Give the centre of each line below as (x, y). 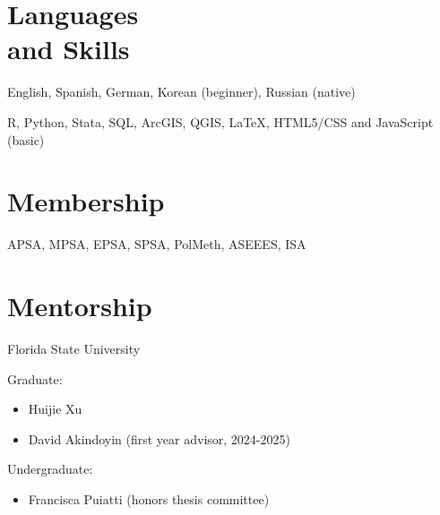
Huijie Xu (55, 409)
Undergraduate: (50, 469)
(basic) (26, 139)
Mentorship (80, 305)
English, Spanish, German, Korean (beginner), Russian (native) (181, 92)
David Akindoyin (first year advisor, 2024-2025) (159, 438)
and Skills (69, 49)
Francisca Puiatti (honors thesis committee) (149, 498)
